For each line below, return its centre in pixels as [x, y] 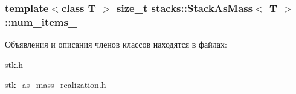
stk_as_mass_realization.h [56, 85]
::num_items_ [41, 21]
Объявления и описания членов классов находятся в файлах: [116, 44]
